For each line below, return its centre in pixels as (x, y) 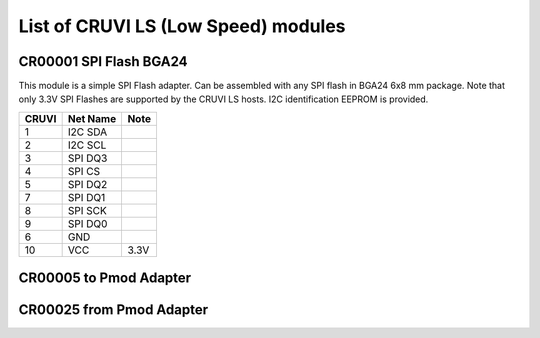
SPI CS (83, 171)
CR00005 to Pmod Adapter (105, 278)
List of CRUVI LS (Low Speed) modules (182, 26)
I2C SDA (87, 132)
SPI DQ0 (87, 223)
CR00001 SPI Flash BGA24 (103, 61)
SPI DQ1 (86, 197)
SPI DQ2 (87, 184)
